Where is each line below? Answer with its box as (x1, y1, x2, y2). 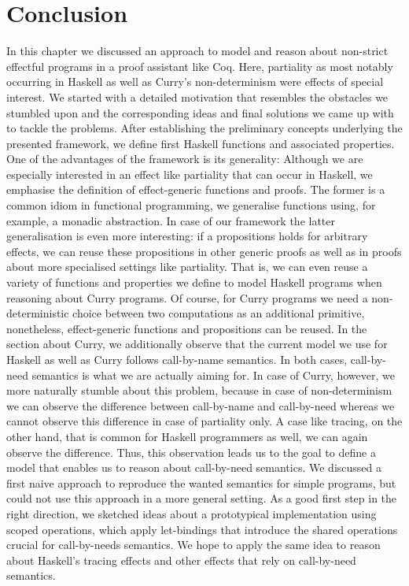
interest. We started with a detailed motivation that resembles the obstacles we (6, 88, 389, 105)
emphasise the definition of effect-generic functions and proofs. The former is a (6, 181, 385, 198)
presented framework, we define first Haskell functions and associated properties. (6, 135, 395, 151)
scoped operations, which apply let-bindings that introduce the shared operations (6, 521, 398, 537)
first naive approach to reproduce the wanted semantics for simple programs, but (6, 474, 396, 491)
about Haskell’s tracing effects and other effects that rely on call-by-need (6, 551, 356, 568)
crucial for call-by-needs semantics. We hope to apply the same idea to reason (6, 536, 381, 553)
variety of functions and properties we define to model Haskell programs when (6, 274, 382, 291)
